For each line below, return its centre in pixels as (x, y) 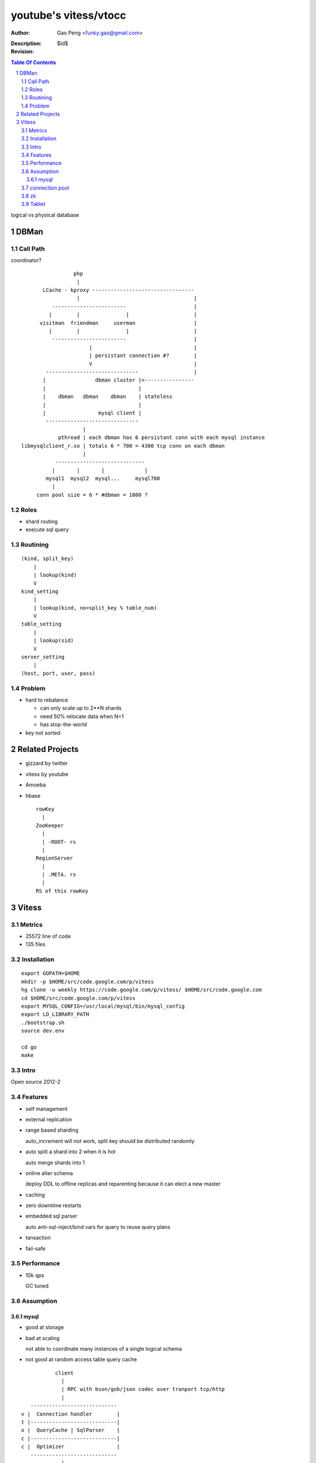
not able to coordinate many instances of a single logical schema (104, 1348)
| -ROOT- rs (59, 842)
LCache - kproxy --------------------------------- (118, 290)
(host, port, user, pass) (59, 673)
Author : (20, 33)
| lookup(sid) (54, 641)
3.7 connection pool (45, 188)
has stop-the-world (63, 724)
